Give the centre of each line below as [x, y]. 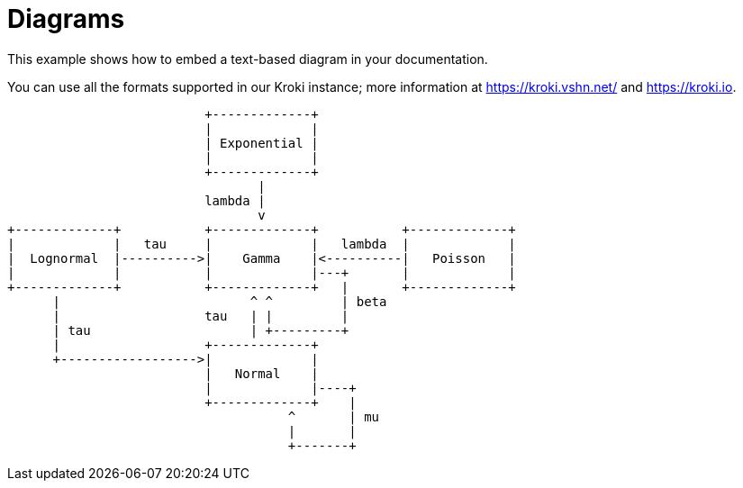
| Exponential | [262, 143]
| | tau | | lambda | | [262, 244]
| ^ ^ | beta [220, 301]
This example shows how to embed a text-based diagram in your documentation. [248, 59]
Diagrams [66, 19]
